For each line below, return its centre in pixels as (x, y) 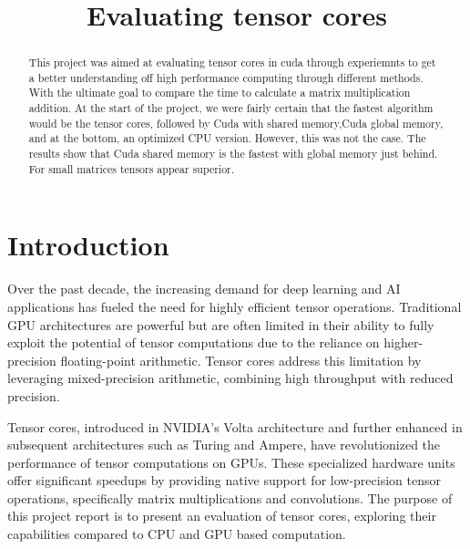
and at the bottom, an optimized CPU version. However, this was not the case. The (227, 138)
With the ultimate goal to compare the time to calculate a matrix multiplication (220, 93)
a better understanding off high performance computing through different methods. (226, 77)
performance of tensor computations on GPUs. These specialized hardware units (231, 462)
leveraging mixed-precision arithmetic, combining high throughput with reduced (230, 378)
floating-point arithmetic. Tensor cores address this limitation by (241, 360)
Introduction (88, 245)
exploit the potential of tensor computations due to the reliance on (194, 342)
